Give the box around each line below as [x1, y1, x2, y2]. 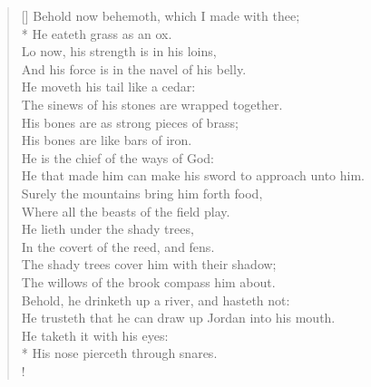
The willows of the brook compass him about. [21, 272, 276, 291]
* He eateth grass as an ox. [21, 24, 172, 43]
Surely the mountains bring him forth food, [21, 183, 263, 202]
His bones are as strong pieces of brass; [21, 112, 239, 131]
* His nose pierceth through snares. [21, 343, 218, 363]
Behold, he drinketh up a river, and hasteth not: [21, 290, 290, 309]
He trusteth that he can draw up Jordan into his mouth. [21, 308, 336, 327]
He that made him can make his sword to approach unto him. [21, 166, 366, 185]
